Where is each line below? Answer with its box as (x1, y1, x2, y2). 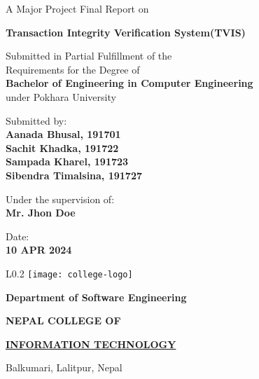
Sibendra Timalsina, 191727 (6, 167, 142, 182)
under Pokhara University (6, 89, 116, 104)
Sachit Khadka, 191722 (6, 140, 119, 155)
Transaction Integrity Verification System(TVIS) (6, 25, 246, 39)
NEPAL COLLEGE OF (6, 313, 121, 328)
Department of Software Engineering (6, 289, 187, 304)
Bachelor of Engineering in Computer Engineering (6, 76, 253, 90)
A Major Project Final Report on (6, 1, 149, 15)
